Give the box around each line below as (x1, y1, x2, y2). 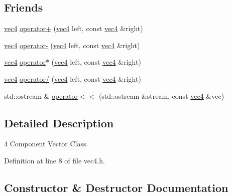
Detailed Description (4, 115, 114, 130)
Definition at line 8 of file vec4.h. (4, 155, 105, 165)
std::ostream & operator (4, 90, 78, 101)
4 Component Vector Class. (4, 138, 88, 149)
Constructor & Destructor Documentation (4, 179, 228, 195)
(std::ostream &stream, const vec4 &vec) (98, 90, 224, 101)
